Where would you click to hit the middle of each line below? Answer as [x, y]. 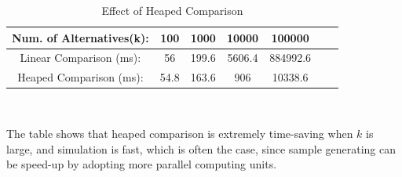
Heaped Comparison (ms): [80, 77]
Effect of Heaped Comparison [172, 10]
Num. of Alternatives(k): [80, 37]
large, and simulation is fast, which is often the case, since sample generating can [201, 148]
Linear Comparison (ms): [80, 58]
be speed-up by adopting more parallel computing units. [142, 164]
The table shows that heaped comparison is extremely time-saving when [180, 133]
